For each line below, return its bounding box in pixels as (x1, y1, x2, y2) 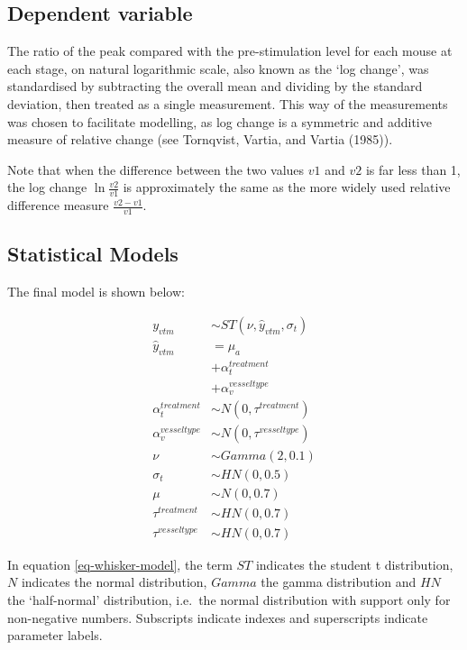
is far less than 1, (365, 160, 461, 179)
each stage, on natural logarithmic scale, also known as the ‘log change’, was (7, 59, 429, 78)
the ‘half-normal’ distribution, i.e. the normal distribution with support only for (7, 590, 451, 609)
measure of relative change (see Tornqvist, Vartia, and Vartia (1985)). (7, 130, 393, 149)
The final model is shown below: (7, 282, 185, 301)
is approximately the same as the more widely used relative (123, 178, 451, 197)
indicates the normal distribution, (21, 572, 207, 591)
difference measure (7, 196, 109, 215)
